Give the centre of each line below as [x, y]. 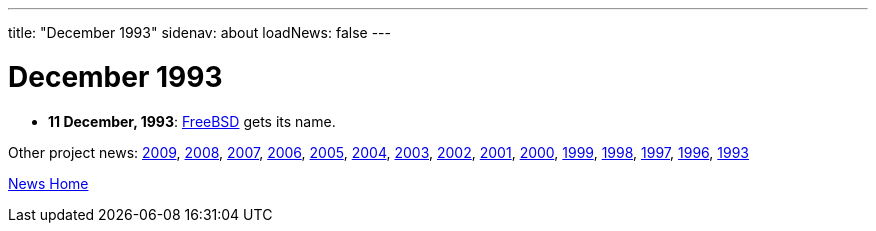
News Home [48, 183]
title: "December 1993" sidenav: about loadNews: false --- [199, 32]
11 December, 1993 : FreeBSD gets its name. [192, 121]
